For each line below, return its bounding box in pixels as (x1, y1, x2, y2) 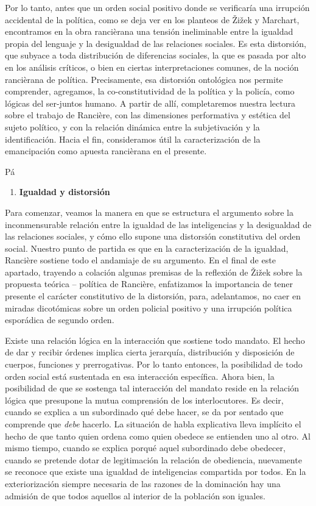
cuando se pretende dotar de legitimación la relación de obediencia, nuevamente (5, 453, 302, 466)
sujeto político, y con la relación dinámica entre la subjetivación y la (5, 120, 260, 133)
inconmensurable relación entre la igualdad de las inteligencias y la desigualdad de (5, 218, 312, 230)
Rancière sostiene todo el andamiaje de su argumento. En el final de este (5, 254, 276, 266)
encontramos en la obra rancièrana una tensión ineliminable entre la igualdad (5, 25, 293, 38)
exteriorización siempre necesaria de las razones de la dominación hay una (5, 477, 281, 490)
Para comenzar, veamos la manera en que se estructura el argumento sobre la (5, 205, 293, 218)
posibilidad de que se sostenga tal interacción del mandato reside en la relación (5, 382, 300, 394)
